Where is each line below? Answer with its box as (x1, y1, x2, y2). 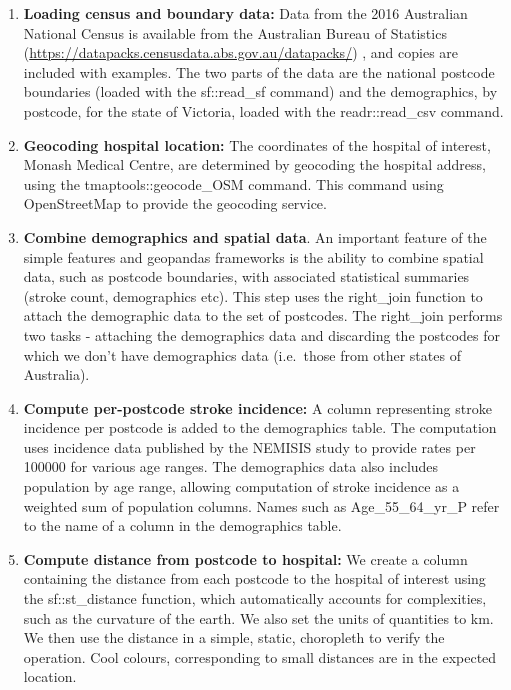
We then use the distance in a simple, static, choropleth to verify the (23, 627, 445, 648)
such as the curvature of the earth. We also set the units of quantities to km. (23, 607, 494, 628)
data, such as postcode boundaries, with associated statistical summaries (23, 266, 470, 287)
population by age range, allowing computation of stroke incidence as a (23, 476, 460, 497)
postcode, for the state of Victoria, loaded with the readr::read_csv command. (23, 100, 504, 121)
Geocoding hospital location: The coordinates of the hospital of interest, (23, 134, 491, 155)
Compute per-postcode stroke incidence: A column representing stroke (23, 397, 492, 418)
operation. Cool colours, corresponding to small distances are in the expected (23, 646, 497, 667)
